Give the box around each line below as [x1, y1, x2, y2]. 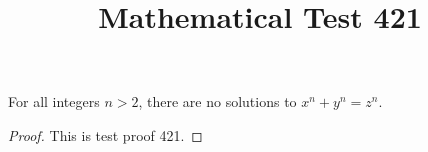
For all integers [8, 91, 100, 112]
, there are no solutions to [138, 91, 297, 112]
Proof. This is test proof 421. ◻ [8, 124, 203, 145]
